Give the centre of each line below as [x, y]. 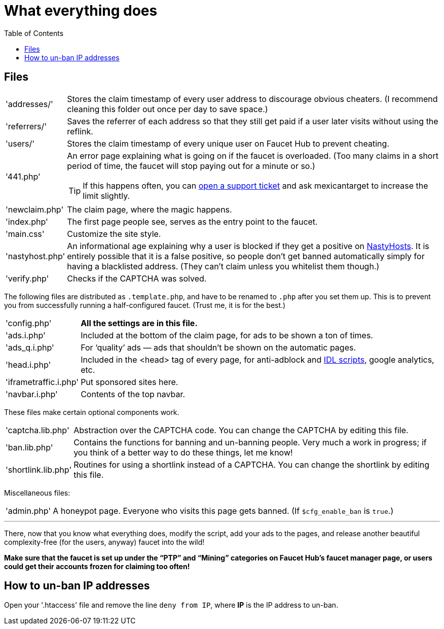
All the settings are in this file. [139, 323]
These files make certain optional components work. [92, 412]
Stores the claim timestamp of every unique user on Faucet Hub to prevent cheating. [228, 143]
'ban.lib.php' [29, 447]
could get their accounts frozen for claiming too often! [97, 566]
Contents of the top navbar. [133, 394]
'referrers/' [26, 126]
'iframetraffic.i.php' [42, 382]
